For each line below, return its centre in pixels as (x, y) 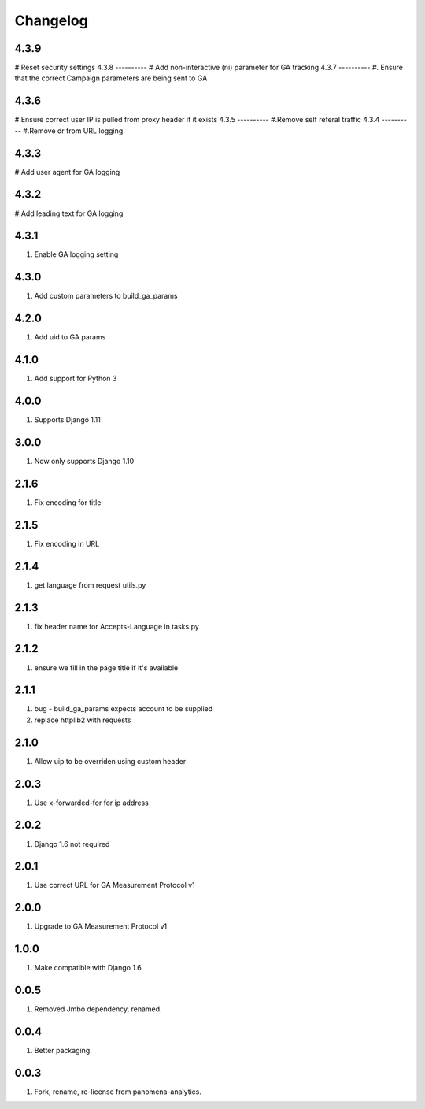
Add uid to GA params (70, 337)
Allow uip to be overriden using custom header (110, 761)
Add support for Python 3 (76, 379)
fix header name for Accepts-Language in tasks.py (117, 626)
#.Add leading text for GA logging (69, 213)
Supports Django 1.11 (68, 420)
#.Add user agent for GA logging (67, 172)
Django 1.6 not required (72, 844)
